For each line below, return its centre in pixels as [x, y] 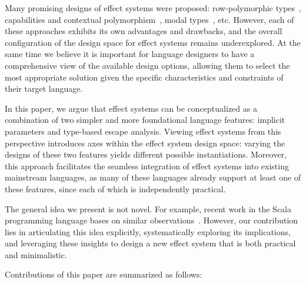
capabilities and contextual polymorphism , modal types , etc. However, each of [149, 19]
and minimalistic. [36, 254]
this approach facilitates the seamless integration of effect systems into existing [147, 166]
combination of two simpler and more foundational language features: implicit [145, 120]
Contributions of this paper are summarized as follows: [104, 274]
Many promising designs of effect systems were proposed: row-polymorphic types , [153, 8]
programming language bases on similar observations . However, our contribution [152, 220]
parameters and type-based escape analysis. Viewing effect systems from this [143, 131]
